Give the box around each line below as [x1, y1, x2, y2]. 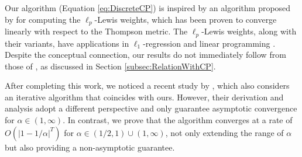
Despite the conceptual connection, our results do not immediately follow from [5, 48, 286, 61]
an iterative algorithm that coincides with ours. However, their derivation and [5, 90, 284, 103]
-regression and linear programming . [143, 37, 276, 49]
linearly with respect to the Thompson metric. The [5, 25, 188, 37]
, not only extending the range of [165, 126, 284, 138]
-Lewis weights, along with [201, 25, 297, 37]
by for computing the [5, 13, 81, 25]
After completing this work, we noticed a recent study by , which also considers [5, 79, 290, 92]
